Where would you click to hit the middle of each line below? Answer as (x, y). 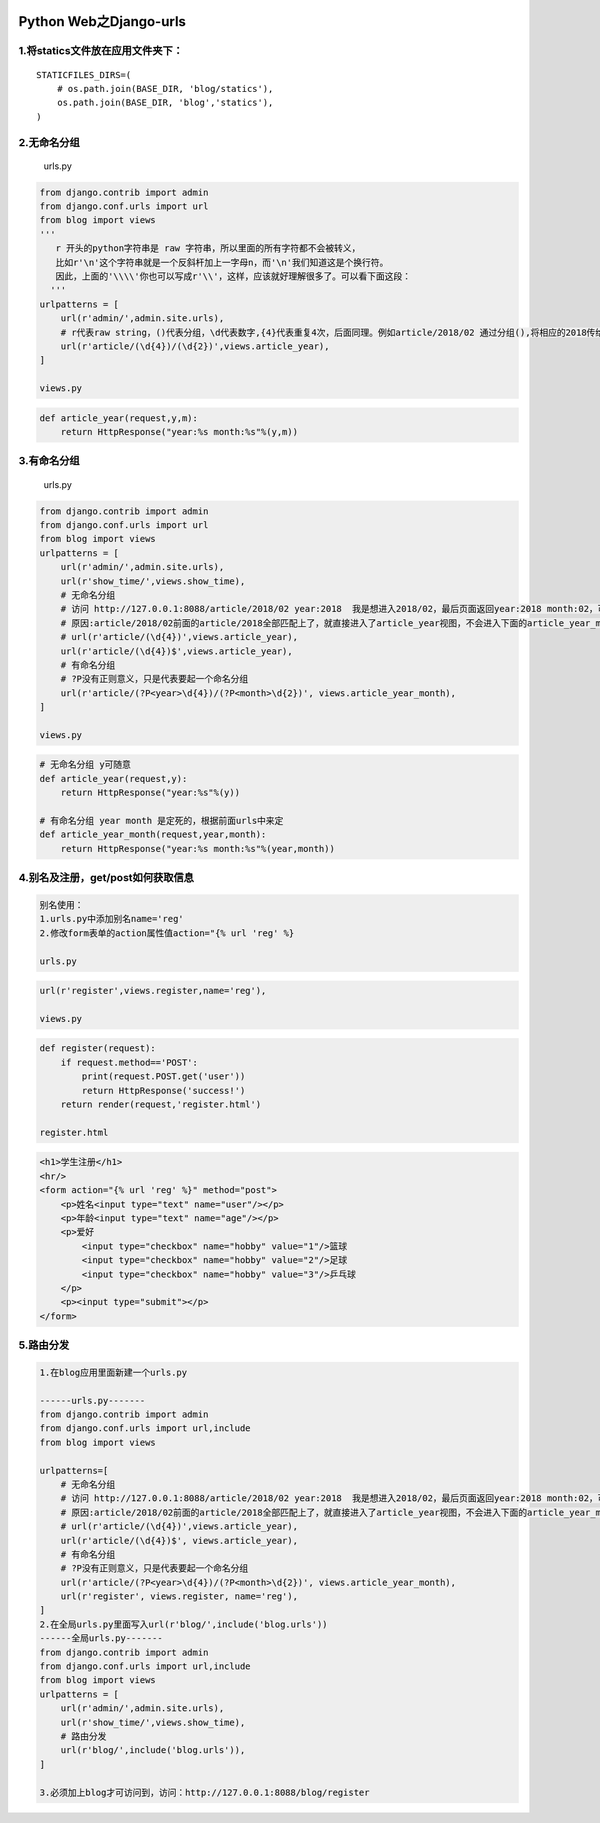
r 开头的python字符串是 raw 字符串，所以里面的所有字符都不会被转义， (208, 248)
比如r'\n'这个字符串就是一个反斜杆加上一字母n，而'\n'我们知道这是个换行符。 (222, 262)
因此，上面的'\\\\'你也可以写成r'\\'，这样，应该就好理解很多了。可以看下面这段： (233, 276)
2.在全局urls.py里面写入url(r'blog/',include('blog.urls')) (184, 1624)
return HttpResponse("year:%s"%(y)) (150, 793)
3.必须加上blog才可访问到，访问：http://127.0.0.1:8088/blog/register (204, 1792)
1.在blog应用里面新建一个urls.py (113, 1372)
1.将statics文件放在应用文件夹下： (101, 51)
